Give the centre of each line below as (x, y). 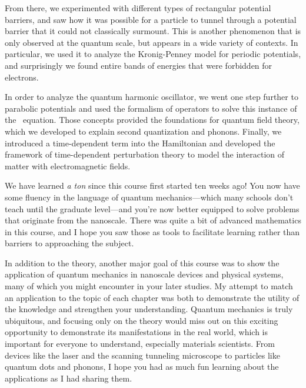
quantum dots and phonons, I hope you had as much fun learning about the (142, 367)
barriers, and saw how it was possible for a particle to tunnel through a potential (151, 19)
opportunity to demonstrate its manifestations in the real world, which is (137, 332)
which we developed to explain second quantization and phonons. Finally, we (143, 131)
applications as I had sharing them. (69, 378)
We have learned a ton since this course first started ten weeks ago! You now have (152, 185)
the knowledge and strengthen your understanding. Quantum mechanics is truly (149, 309)
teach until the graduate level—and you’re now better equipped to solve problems (152, 208)
